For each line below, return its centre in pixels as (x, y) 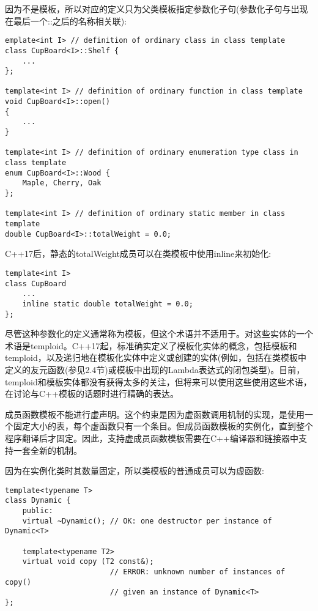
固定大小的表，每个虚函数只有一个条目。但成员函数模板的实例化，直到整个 (163, 426)
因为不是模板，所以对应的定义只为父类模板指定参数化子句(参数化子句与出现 (157, 9)
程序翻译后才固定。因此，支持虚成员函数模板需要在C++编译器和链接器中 (152, 438)
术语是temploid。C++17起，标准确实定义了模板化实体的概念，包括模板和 (151, 345)
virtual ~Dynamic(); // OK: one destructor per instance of (147, 521)
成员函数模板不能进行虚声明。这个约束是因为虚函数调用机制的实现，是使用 (155, 414)
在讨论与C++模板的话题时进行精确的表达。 (92, 394)
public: (38, 511)
